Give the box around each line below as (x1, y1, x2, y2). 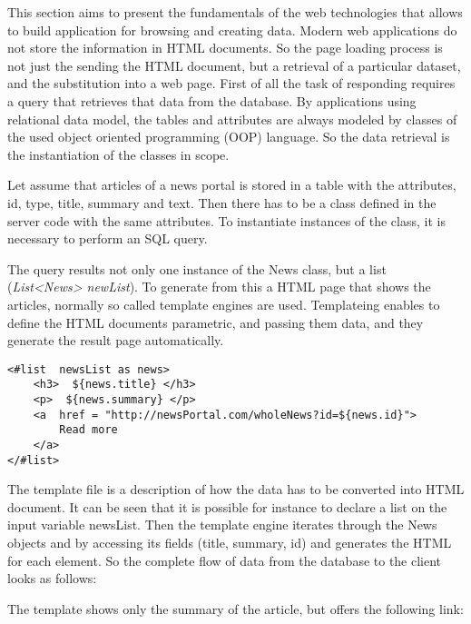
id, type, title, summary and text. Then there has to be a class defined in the (7, 193, 437, 212)
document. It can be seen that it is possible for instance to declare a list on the (7, 497, 447, 516)
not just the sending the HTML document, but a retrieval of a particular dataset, (7, 55, 461, 74)
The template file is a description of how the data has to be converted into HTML (7, 480, 465, 499)
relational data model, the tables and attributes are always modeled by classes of (7, 109, 457, 128)
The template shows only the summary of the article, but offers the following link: (7, 599, 464, 618)
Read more (59, 423, 118, 437)
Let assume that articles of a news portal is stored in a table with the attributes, (7, 175, 456, 194)
